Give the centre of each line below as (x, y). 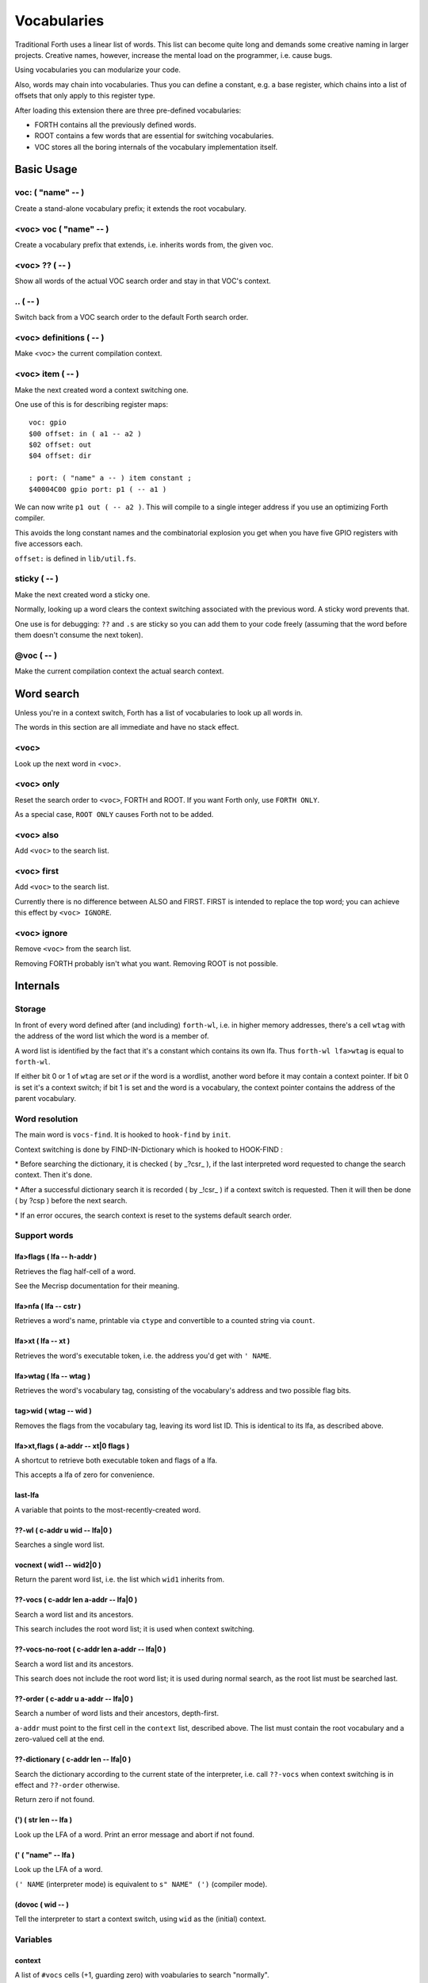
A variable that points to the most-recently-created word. (108, 1509)
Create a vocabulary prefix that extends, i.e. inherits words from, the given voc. (144, 244)
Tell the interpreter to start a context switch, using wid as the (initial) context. (141, 1919)
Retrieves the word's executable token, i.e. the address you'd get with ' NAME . (143, 1356)
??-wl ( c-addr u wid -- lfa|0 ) (63, 1530)
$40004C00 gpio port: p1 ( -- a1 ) (98, 489)
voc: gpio (48, 423)
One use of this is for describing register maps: (92, 404)
